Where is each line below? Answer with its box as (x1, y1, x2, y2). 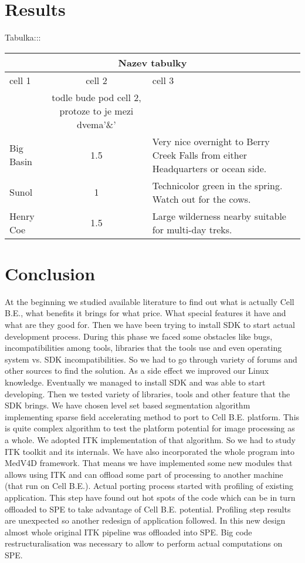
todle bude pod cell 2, (52, 90, 141, 104)
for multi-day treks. (152, 222, 232, 236)
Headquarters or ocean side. (152, 161, 267, 175)
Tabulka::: (5, 31, 41, 43)
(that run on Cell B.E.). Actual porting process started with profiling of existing (5, 480, 294, 492)
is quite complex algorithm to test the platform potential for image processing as (5, 422, 295, 434)
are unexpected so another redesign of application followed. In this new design (5, 514, 286, 527)
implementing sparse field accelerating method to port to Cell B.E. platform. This (5, 410, 300, 423)
